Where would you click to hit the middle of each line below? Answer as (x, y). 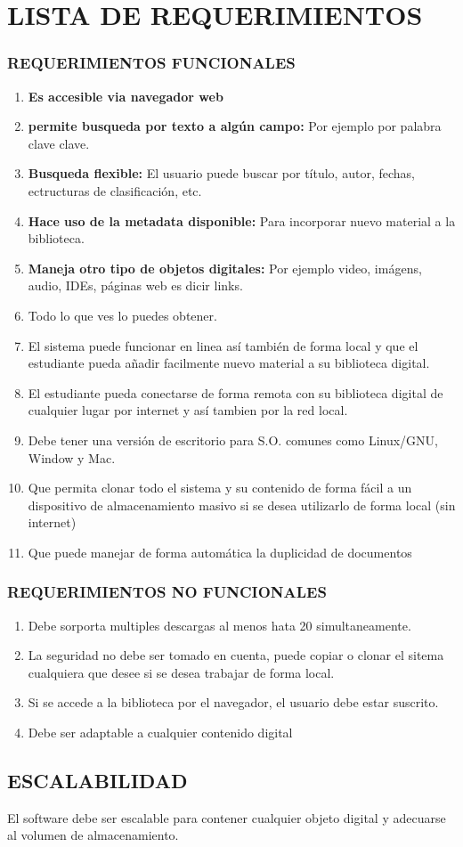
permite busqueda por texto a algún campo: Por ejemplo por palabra (235, 126)
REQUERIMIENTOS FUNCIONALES (151, 63)
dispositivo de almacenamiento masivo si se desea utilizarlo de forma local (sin (242, 505)
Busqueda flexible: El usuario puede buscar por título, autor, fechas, (221, 173)
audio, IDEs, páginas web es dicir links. (135, 285)
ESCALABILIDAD (97, 781)
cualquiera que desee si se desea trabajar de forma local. (181, 672)
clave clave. (59, 143)
